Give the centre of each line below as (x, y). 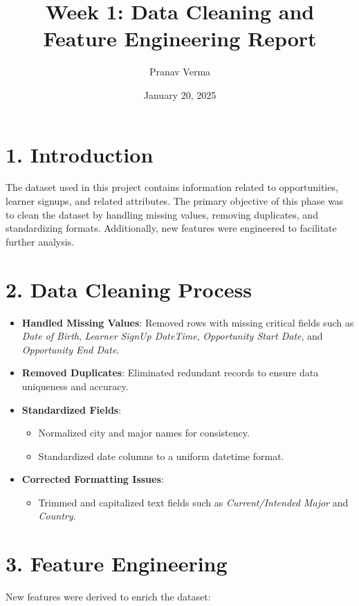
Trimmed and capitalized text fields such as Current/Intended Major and (193, 502)
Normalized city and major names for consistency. (144, 433)
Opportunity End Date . (71, 349)
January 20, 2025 (180, 94)
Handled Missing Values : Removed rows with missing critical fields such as (188, 322)
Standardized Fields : (72, 409)
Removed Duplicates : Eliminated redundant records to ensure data (170, 373)
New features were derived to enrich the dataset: (108, 597)
